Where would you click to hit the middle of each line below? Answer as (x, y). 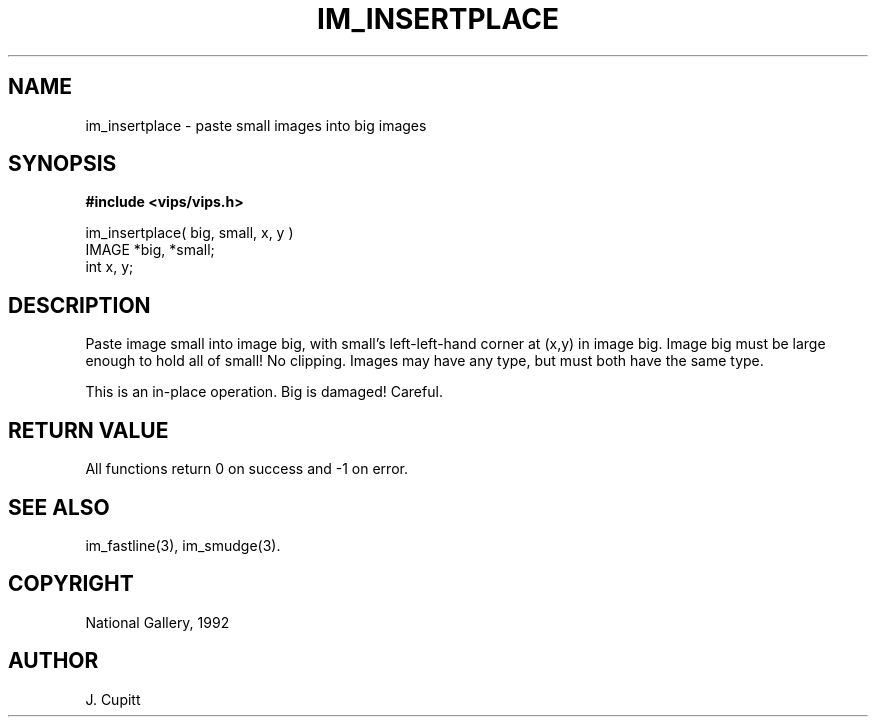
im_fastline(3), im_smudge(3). (183, 545)
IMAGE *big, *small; (150, 250)
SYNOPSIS (62, 164)
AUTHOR (53, 661)
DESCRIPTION (79, 305)
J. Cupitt (113, 699)
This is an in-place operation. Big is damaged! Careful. (264, 392)
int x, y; (109, 267)
